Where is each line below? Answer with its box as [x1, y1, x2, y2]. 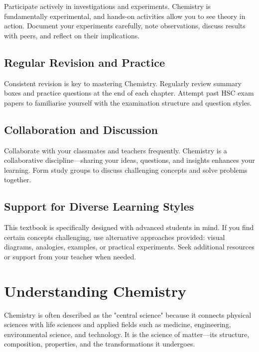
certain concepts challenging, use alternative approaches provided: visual [4, 232, 225, 242]
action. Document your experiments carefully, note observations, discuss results [4, 20, 246, 31]
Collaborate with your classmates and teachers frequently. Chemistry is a [4, 145, 227, 155]
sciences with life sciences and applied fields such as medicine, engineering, [4, 319, 231, 330]
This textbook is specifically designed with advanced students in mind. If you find [4, 222, 254, 233]
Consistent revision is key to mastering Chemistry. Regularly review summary [4, 78, 242, 88]
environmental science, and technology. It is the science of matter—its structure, [4, 329, 250, 339]
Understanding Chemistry [4, 280, 187, 301]
